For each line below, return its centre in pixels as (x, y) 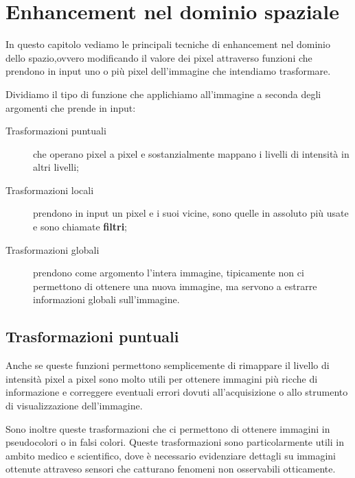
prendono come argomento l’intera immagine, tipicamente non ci (169, 273)
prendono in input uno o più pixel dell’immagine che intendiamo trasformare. (168, 71)
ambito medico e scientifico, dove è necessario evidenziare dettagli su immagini (171, 455)
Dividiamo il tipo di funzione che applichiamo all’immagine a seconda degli (163, 94)
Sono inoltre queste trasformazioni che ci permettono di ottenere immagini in (168, 428)
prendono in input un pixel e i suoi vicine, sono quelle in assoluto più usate (191, 213)
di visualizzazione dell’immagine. (74, 406)
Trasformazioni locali (50, 190)
